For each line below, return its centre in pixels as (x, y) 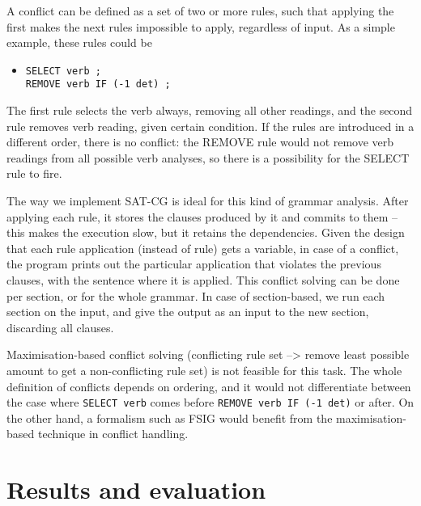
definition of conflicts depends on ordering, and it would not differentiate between (209, 386)
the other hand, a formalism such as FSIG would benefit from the (170, 417)
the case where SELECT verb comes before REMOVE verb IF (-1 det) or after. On (210, 402)
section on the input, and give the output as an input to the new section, (188, 312)
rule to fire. (34, 173)
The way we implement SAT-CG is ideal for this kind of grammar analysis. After (208, 201)
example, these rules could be (79, 42)
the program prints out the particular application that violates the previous (194, 264)
